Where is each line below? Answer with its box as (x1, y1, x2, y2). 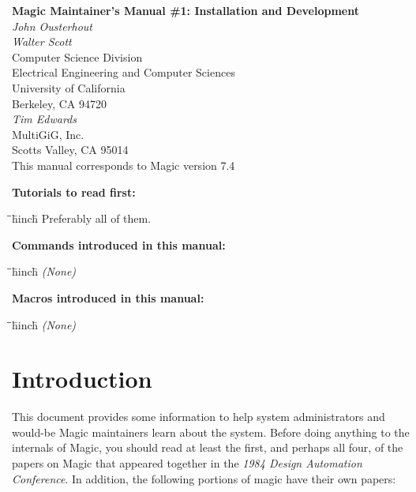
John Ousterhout (12, 17, 92, 34)
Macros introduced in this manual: (12, 289, 204, 306)
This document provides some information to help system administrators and (12, 408, 385, 425)
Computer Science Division (12, 48, 143, 65)
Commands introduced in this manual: (12, 236, 226, 253)
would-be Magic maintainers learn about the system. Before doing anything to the (12, 423, 410, 440)
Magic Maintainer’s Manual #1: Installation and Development (12, 2, 359, 18)
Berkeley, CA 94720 (12, 95, 107, 111)
